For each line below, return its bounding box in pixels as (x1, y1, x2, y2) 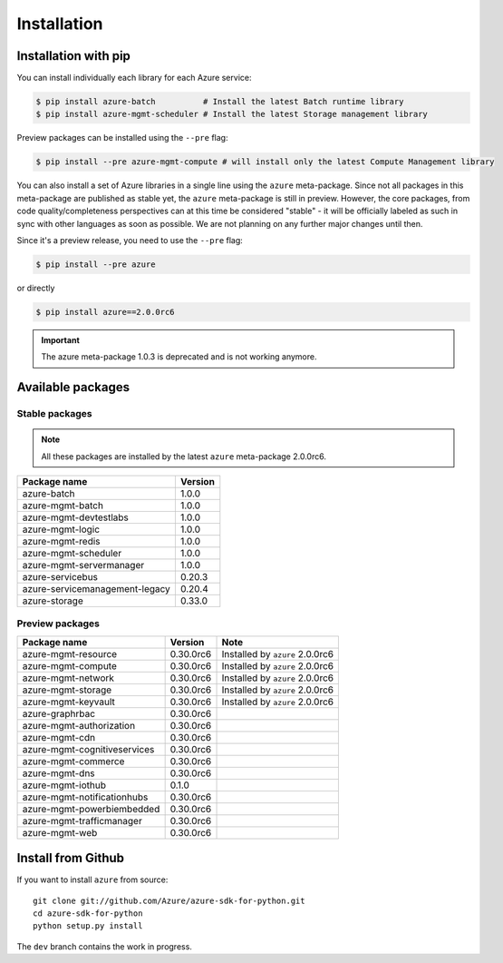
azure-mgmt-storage (22, 683, 112, 696)
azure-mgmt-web (22, 826, 98, 839)
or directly (16, 282, 55, 293)
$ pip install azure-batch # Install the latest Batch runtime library (35, 96, 404, 107)
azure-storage (22, 595, 83, 607)
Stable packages (16, 408, 92, 420)
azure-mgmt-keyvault (22, 695, 115, 708)
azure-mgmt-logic (22, 523, 100, 536)
